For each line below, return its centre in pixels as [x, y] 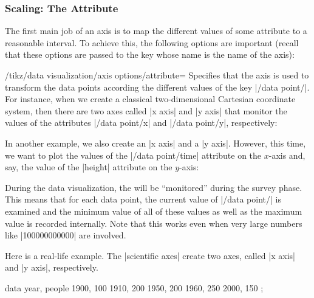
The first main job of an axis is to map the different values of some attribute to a [156, 31]
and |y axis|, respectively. [52, 267]
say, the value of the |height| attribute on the [89, 167]
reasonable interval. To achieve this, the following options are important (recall [152, 42]
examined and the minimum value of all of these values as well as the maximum [154, 211]
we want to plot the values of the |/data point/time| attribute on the [133, 155]
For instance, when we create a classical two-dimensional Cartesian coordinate [150, 99]
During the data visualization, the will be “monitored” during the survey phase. [154, 187]
